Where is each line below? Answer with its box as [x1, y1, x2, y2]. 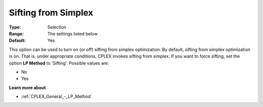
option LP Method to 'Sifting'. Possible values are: [9, 60, 109, 66]
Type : [9, 24, 21, 30]
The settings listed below [47, 31, 98, 36]
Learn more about [9, 85, 46, 91]
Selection [47, 24, 67, 30]
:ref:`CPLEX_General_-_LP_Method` [21, 93, 92, 99]
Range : [9, 31, 24, 36]
